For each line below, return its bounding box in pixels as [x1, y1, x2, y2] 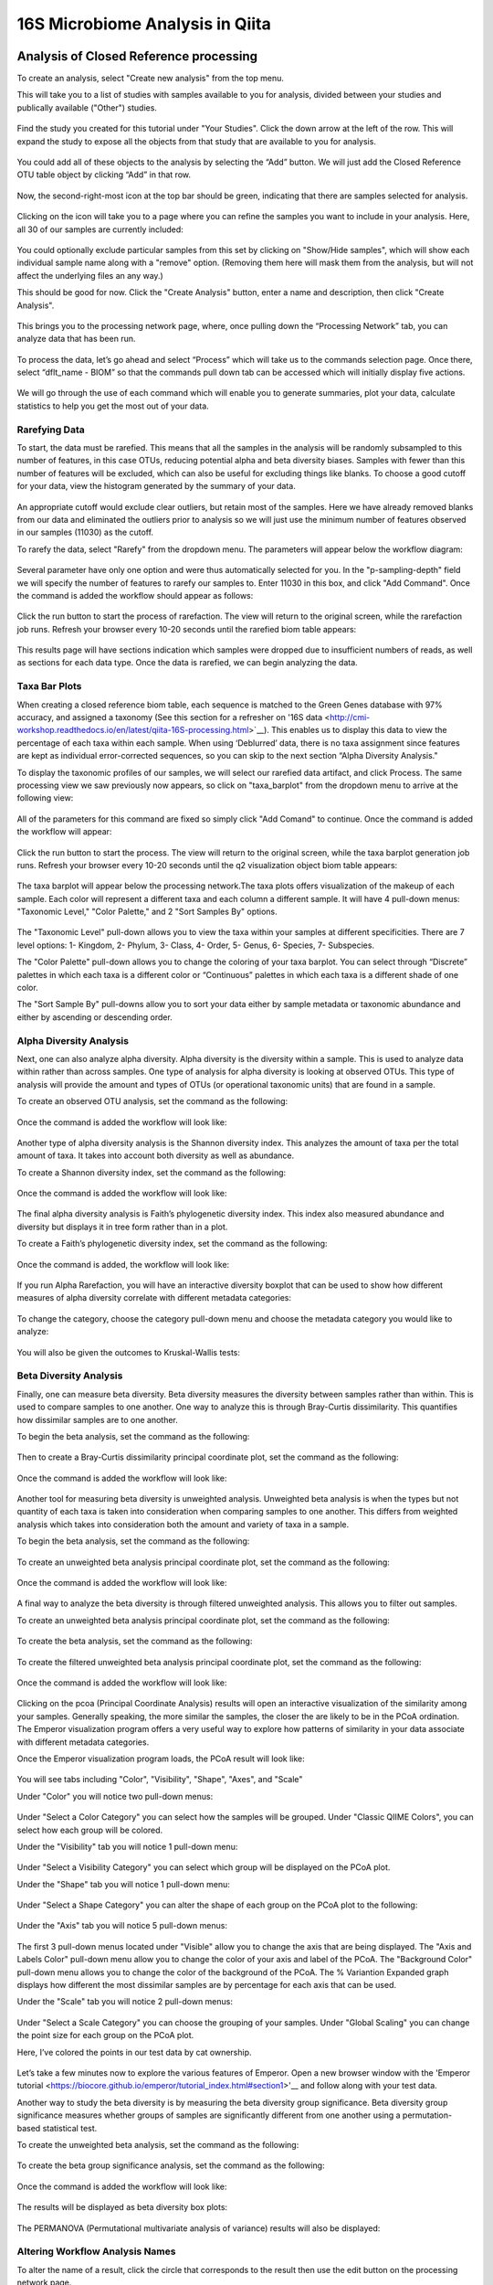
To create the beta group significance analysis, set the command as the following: [16, 2160, 325, 2171]
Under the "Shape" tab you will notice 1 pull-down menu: [16, 1878, 230, 1889]
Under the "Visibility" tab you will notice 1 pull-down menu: [16, 1841, 238, 1852]
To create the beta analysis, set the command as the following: [16, 1636, 253, 1647]
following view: [16, 792, 74, 803]
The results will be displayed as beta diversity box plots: [16, 2202, 228, 2213]
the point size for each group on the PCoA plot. [16, 2030, 194, 2041]
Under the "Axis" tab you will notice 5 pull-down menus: [16, 1920, 228, 1931]
